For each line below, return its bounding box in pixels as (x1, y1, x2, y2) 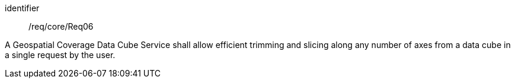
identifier (5, 3, 40, 13)
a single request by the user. (5, 50, 116, 60)
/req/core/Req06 (28, 21, 94, 31)
